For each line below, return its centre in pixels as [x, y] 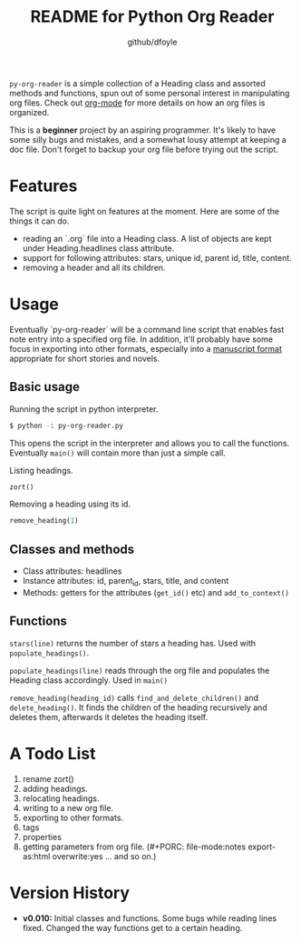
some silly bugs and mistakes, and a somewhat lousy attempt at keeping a [148, 139]
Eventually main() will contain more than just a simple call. [118, 453]
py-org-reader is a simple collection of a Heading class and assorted [137, 83]
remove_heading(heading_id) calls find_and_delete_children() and [134, 697]
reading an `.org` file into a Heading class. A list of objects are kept [147, 238]
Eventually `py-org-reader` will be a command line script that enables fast [147, 329]
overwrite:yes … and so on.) [104, 856]
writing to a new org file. [68, 807]
